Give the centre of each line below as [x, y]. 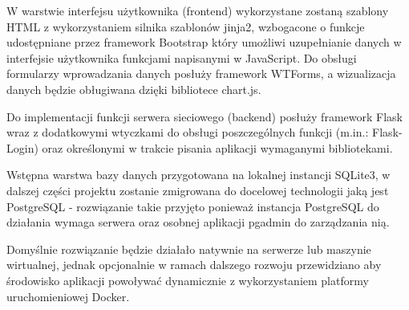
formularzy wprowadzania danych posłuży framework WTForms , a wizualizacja [201, 73]
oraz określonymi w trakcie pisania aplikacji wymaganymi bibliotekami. [217, 147]
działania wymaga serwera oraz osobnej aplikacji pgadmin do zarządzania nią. [198, 222]
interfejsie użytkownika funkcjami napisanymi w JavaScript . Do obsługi [182, 57]
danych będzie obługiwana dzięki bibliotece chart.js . [134, 89]
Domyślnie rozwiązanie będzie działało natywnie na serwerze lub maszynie [189, 249]
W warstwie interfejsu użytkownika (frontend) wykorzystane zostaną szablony [198, 10]
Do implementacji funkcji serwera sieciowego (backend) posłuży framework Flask [204, 116]
